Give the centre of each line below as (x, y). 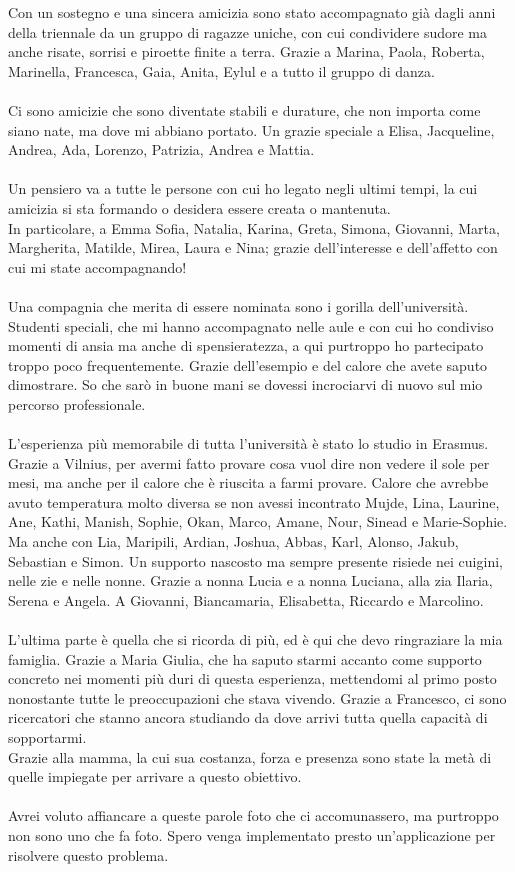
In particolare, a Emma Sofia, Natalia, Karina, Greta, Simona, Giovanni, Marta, (254, 227)
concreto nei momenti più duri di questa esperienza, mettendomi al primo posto (252, 678)
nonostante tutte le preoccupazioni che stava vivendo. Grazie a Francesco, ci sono (257, 697)
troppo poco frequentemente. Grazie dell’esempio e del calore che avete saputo (248, 364)
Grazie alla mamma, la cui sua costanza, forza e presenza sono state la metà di (250, 756)
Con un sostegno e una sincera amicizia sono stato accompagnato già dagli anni (252, 12)
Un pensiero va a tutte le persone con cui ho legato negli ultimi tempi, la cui (243, 188)
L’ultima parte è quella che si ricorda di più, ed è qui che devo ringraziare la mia (255, 639)
